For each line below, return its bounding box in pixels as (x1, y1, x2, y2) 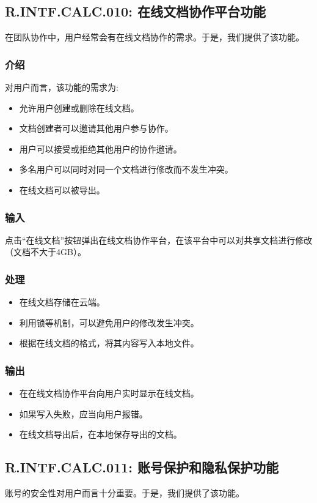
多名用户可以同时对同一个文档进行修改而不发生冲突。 (19, 163, 233, 176)
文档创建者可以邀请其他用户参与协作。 (19, 122, 173, 135)
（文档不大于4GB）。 (5, 245, 86, 258)
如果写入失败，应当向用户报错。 (19, 407, 148, 420)
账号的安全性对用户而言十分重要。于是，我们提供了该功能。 (5, 486, 244, 499)
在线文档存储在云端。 (19, 296, 105, 308)
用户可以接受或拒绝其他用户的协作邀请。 (19, 142, 182, 155)
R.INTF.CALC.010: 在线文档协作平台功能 (5, 2, 266, 21)
